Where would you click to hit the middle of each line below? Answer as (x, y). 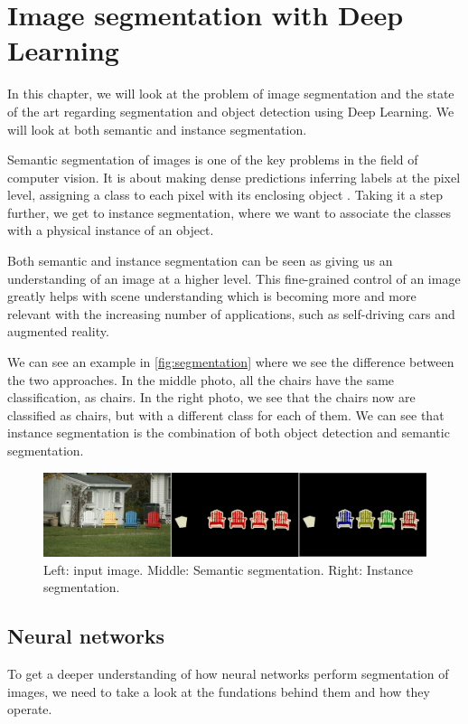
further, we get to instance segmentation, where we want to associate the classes (229, 212)
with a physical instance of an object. (111, 230)
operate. (30, 709)
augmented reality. (58, 331)
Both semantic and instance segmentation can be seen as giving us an (200, 261)
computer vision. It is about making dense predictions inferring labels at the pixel (234, 177)
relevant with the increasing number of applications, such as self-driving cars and (231, 313)
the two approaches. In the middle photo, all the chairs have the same (201, 379)
